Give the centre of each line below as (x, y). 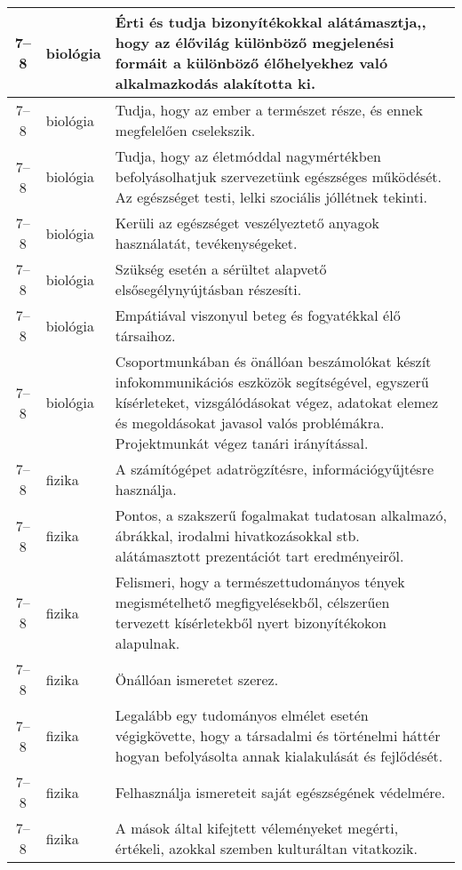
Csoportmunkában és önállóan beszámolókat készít (273, 361)
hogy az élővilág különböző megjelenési (255, 42)
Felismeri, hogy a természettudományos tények (260, 582)
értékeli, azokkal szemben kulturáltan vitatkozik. (267, 848)
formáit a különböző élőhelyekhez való (251, 63)
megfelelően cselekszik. (185, 130)
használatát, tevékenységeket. (206, 243)
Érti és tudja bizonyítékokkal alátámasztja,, (271, 22)
